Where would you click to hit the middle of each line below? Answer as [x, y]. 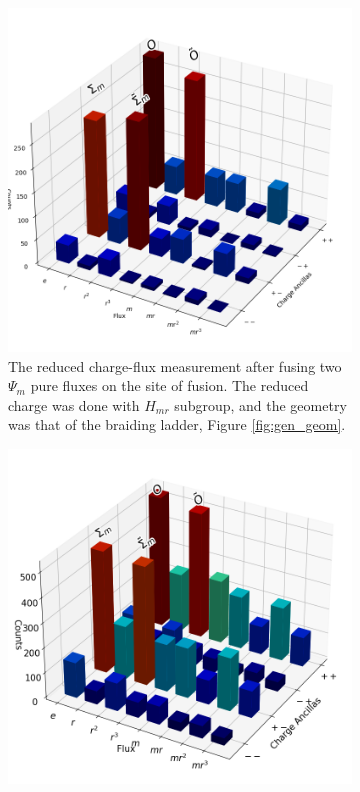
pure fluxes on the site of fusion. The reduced [169, 385]
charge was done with [74, 404]
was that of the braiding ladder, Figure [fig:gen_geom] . [177, 424]
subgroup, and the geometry [260, 404]
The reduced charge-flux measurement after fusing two [175, 365]
